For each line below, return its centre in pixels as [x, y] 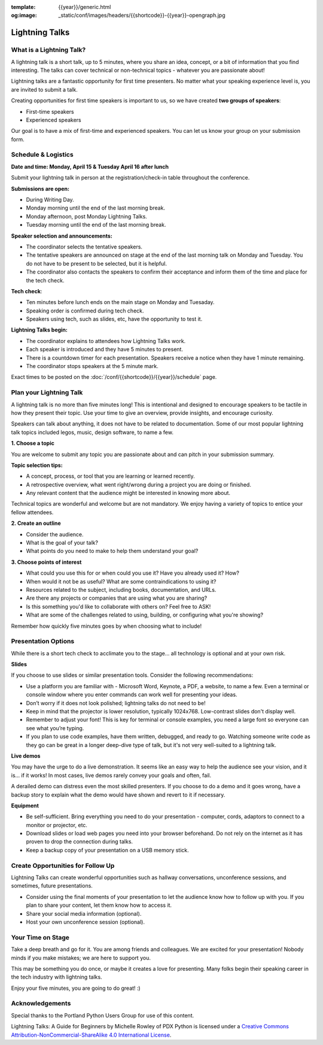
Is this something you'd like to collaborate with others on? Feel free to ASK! [118, 606]
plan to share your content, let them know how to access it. [99, 905]
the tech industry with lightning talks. [57, 977]
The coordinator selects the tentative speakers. [84, 247]
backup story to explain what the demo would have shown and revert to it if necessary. [118, 795]
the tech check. [45, 280]
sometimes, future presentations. [52, 886]
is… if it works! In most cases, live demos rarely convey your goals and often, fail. [111, 775]
